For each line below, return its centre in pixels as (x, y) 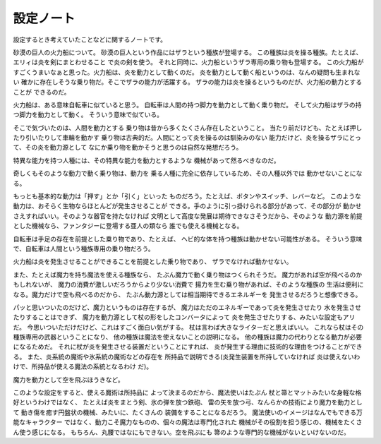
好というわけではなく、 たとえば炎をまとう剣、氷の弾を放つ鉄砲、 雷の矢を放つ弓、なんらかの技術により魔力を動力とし (188, 402)
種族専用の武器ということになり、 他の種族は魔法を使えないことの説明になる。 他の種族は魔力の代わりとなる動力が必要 (188, 337)
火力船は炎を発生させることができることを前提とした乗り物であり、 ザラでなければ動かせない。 (153, 262)
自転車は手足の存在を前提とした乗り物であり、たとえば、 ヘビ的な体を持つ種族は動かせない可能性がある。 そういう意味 (188, 239)
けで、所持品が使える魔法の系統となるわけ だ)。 (83, 366)
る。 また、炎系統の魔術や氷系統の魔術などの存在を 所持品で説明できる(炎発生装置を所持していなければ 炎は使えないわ (187, 356)
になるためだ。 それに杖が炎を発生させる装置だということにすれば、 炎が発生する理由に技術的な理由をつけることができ (188, 347)
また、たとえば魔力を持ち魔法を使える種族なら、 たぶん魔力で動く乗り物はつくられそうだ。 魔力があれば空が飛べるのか (188, 275)
